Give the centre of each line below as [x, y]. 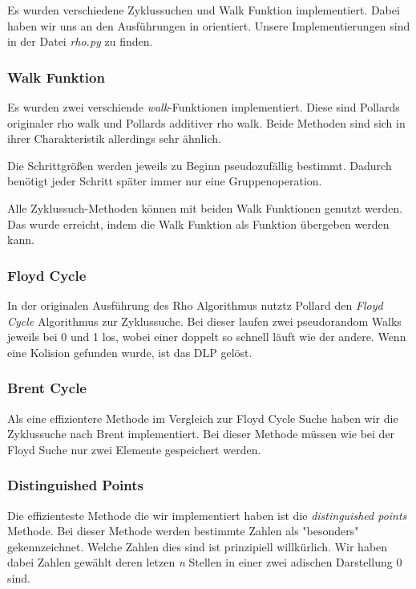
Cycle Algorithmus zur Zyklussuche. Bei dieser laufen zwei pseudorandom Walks [204, 321]
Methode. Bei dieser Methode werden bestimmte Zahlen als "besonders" [183, 531]
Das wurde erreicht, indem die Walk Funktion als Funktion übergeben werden [198, 223]
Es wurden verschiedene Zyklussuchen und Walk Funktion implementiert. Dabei [204, 10]
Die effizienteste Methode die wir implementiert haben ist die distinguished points [207, 515]
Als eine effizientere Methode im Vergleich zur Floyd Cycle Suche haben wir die [203, 418]
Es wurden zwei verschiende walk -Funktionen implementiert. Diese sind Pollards [204, 107]
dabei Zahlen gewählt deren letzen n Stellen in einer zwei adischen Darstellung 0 [205, 562]
